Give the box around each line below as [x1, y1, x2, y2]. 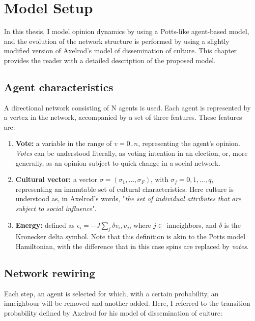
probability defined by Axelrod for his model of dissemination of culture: [4, 308, 223, 318]
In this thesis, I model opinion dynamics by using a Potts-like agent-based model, [4, 26, 249, 36]
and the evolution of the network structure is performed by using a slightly [4, 36, 229, 46]
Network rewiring [4, 265, 95, 281]
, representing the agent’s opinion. [138, 138, 240, 148]
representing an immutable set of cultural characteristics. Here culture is [15, 183, 234, 194]
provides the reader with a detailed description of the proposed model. [4, 55, 216, 65]
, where [129, 219, 151, 230]
